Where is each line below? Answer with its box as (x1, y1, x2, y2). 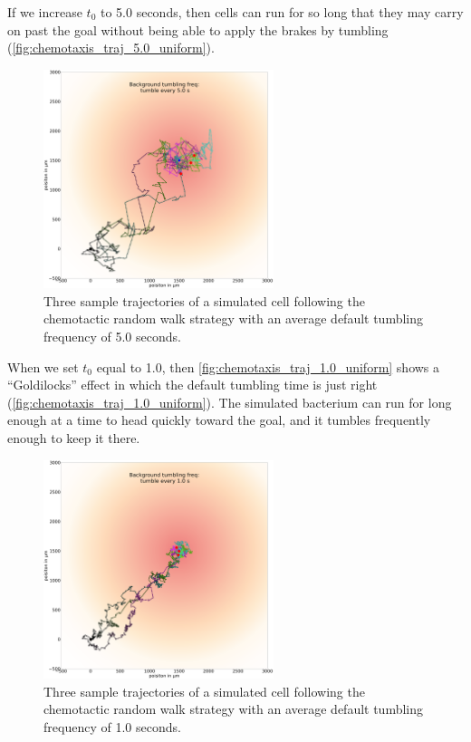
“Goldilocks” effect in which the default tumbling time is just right (7, 375, 378, 394)
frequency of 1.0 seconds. (43, 717, 181, 736)
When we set (7, 357, 79, 376)
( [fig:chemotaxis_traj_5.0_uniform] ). (7, 38, 215, 57)
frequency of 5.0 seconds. (43, 327, 181, 346)
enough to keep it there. (7, 429, 140, 447)
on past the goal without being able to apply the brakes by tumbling (7, 20, 389, 39)
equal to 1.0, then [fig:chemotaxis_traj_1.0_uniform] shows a (96, 357, 440, 376)
